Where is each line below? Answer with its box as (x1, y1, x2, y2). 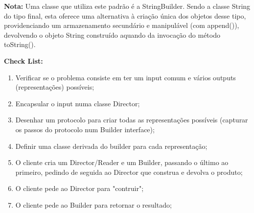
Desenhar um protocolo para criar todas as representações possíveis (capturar (15, 115, 248, 125)
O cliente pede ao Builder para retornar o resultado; (15, 199, 172, 210)
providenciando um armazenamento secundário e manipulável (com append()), (4, 20, 239, 30)
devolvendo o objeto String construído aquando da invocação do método (4, 29, 220, 40)
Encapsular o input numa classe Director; (15, 98, 140, 108)
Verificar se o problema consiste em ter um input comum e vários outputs (15, 72, 236, 82)
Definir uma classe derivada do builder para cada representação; (15, 141, 208, 151)
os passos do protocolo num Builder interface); (15, 124, 155, 134)
